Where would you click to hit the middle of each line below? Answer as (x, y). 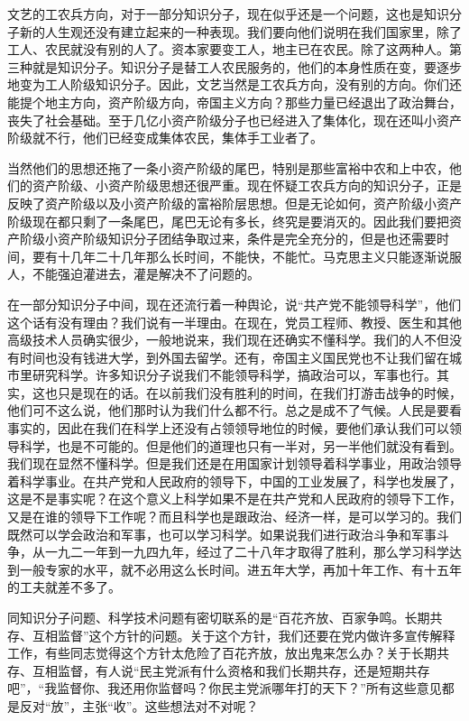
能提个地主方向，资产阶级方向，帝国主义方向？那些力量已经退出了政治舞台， (234, 102)
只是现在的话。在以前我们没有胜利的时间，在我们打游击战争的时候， (259, 392)
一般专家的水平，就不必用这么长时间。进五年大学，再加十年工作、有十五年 (240, 569)
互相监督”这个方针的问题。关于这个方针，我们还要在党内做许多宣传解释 (244, 635)
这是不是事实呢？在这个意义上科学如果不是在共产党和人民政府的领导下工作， (234, 499)
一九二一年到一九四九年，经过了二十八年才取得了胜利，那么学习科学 (247, 552)
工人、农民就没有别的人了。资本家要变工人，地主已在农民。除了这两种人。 (228, 49)
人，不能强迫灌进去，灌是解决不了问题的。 (133, 274)
